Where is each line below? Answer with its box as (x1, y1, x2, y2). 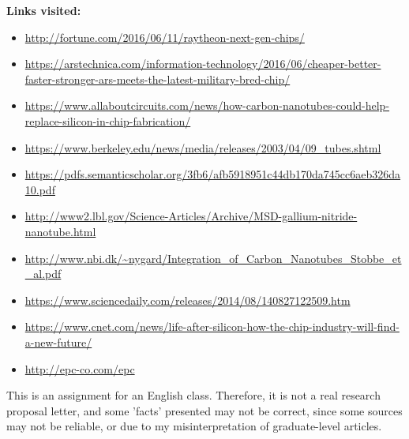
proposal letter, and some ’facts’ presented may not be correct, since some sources (6, 402, 403, 418)
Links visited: (6, 2, 81, 18)
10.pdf (24, 181, 55, 197)
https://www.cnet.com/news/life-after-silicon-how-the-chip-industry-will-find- (24, 318, 400, 335)
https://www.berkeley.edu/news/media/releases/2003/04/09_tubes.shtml (24, 139, 381, 156)
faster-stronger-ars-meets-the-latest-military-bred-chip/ (24, 70, 291, 87)
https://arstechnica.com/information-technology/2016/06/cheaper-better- (24, 55, 381, 72)
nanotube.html (24, 223, 96, 239)
